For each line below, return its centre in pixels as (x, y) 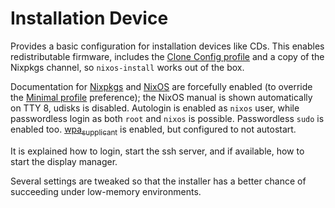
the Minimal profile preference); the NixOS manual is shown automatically (161, 97)
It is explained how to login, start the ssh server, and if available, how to (157, 151)
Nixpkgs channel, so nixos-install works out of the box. (127, 67)
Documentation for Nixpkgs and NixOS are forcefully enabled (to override (161, 86)
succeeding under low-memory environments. (106, 191)
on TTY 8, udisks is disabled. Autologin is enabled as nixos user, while (155, 108)
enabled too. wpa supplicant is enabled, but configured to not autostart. (153, 130)
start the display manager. (64, 161)
